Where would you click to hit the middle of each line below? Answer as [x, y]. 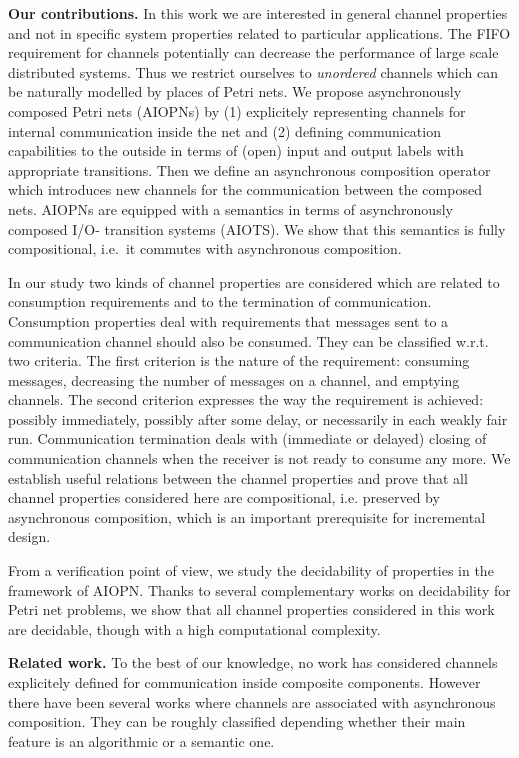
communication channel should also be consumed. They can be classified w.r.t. [248, 340]
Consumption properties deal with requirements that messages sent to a [228, 320]
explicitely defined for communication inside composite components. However [244, 682]
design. [29, 536]
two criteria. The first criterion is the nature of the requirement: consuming [239, 360]
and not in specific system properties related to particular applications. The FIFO [259, 32]
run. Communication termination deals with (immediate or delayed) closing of [247, 438]
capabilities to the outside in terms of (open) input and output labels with [236, 150]
